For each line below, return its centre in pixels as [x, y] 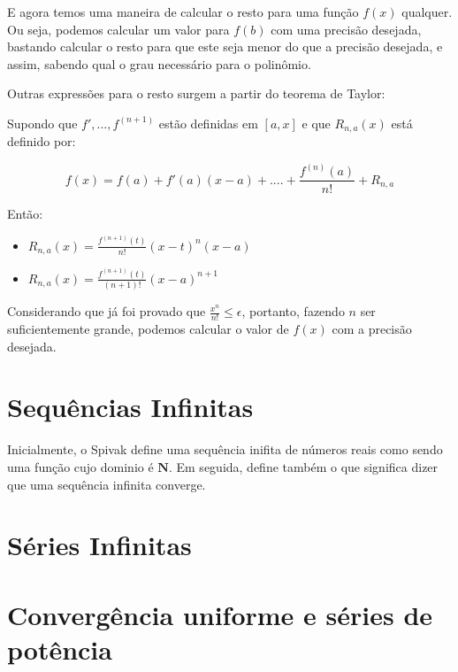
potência [60, 649]
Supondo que [42, 123]
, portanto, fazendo [293, 311]
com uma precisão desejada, [346, 29]
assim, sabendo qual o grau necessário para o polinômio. [159, 63]
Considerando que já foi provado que [107, 311]
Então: [25, 213]
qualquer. [427, 12]
